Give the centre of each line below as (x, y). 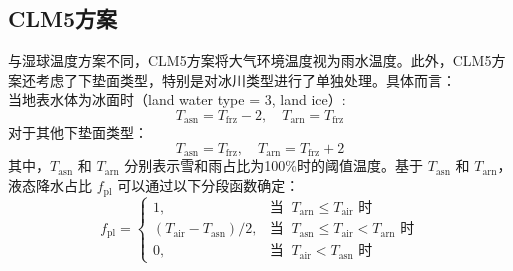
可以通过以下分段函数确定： (208, 185)
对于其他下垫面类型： (78, 132)
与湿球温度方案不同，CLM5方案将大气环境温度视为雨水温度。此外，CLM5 (250, 60)
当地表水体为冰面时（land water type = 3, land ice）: (177, 99)
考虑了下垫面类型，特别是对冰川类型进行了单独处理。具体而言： (245, 79)
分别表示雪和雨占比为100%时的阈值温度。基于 (274, 165)
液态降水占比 (50, 185)
